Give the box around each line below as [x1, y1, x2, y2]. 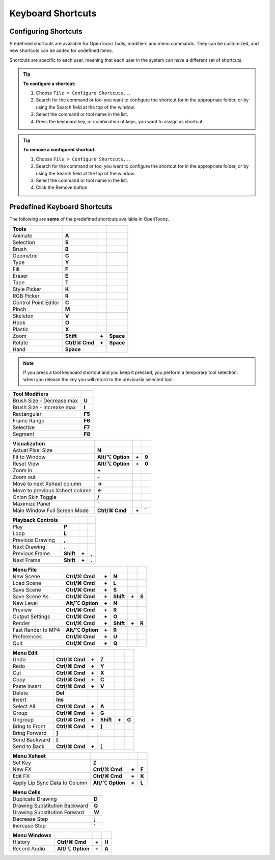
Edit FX [12, 772, 30, 780]
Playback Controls [12, 516, 58, 523]
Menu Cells [12, 789, 41, 796]
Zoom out [12, 473, 36, 480]
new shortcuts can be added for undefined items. [9, 47, 114, 53]
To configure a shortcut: [23, 80, 76, 87]
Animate [12, 232, 33, 239]
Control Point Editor [12, 299, 60, 306]
